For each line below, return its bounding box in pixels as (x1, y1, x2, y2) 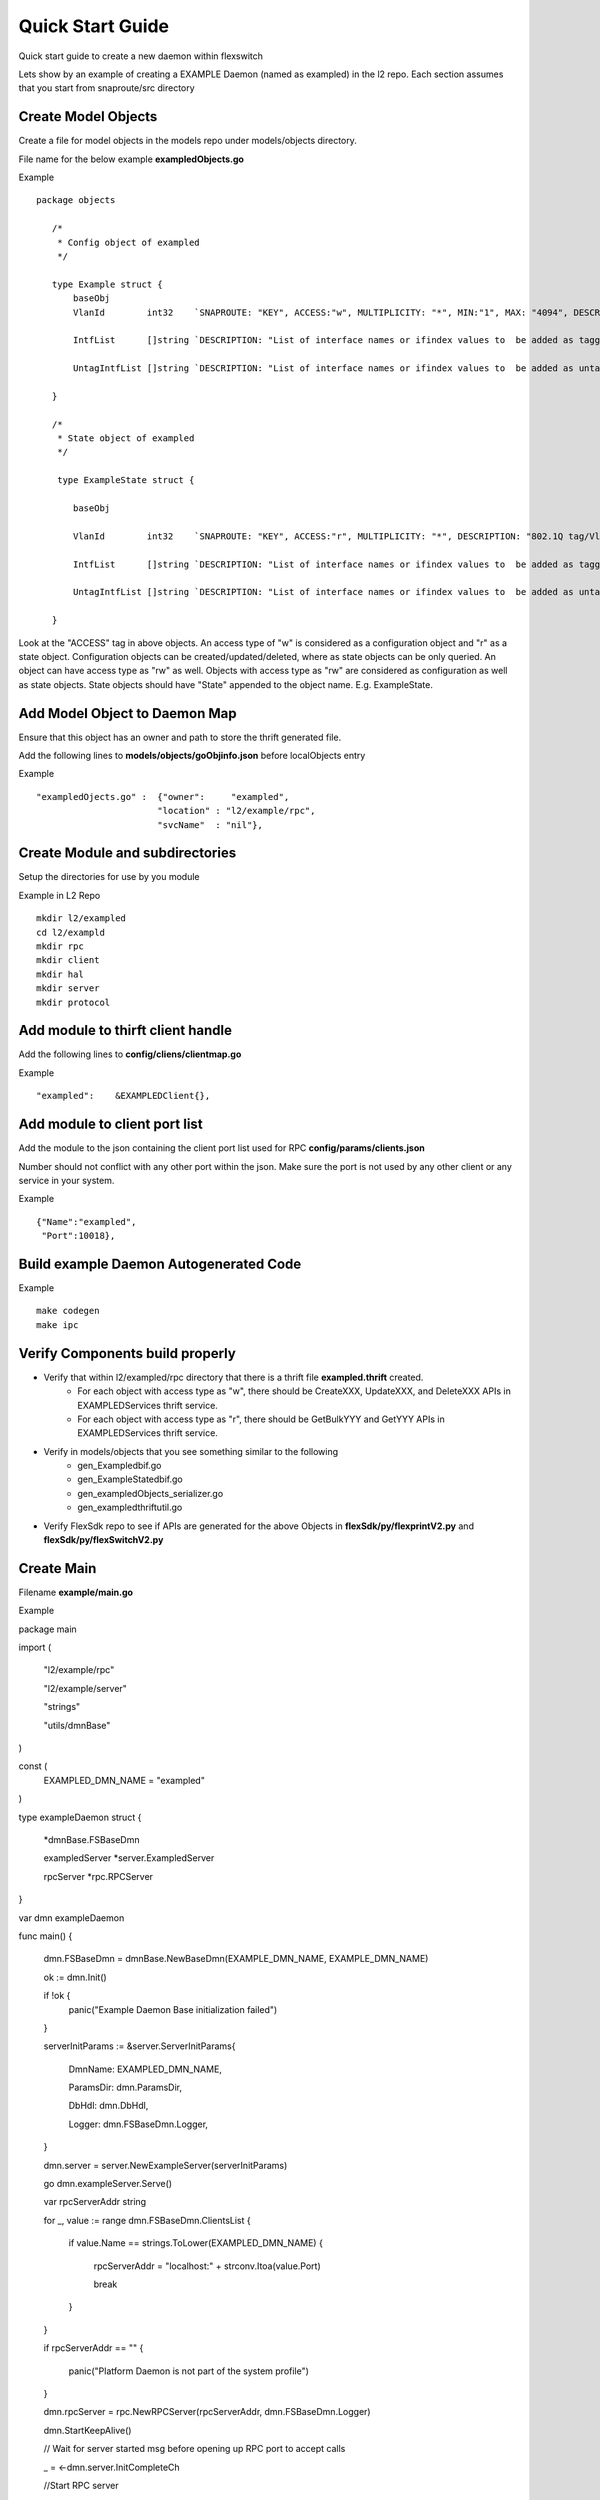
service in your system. (18, 1174, 115, 1186)
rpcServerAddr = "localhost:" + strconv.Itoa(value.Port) (93, 2260, 322, 2272)
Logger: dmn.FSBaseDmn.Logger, (68, 2118, 209, 2130)
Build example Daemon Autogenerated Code (18, 1255, 302, 1272)
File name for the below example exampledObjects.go (18, 153, 245, 165)
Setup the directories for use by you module (18, 871, 200, 883)
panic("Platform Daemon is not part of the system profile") (68, 2365, 310, 2377)
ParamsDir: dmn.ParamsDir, (68, 2081, 182, 2094)
